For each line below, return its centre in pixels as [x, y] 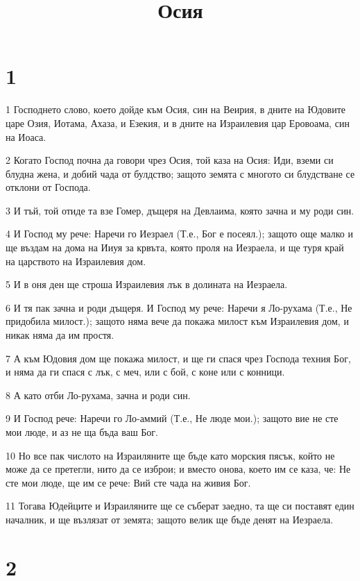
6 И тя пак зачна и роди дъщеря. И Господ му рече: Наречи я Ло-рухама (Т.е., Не [179, 307]
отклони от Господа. [48, 187]
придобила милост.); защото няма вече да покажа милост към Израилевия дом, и [177, 321]
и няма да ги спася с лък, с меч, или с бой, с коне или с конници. [145, 372]
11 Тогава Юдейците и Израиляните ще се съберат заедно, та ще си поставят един [180, 506]
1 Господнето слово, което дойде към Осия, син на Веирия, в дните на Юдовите [176, 109]
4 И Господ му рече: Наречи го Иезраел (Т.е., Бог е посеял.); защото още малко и [180, 234]
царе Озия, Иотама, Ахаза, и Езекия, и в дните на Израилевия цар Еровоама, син [178, 123]
